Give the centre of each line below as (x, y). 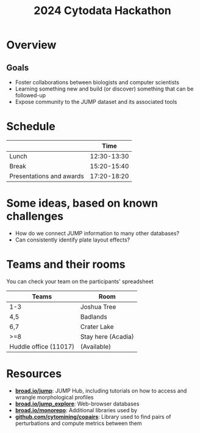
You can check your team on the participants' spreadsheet (80, 281)
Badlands (94, 317)
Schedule (31, 127)
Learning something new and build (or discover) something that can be (104, 89)
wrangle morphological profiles (54, 397)
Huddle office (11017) (42, 346)
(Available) (96, 346)
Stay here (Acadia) (107, 336)
